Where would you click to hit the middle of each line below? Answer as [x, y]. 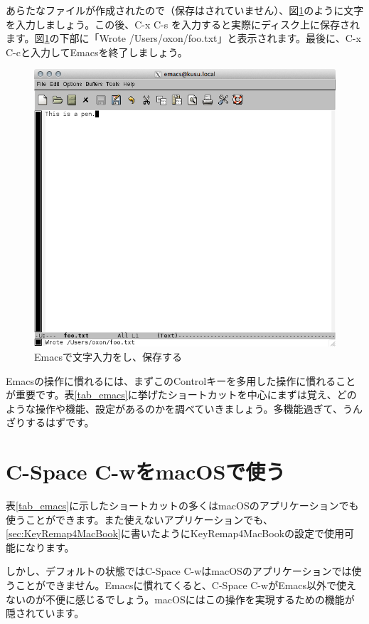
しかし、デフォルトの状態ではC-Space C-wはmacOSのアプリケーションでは [179, 571]
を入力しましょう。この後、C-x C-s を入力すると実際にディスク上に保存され [183, 24]
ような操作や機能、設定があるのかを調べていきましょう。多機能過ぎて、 [174, 408]
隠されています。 [45, 613]
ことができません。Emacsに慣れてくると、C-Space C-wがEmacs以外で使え [186, 585]
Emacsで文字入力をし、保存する [108, 356]
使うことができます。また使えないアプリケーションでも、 [139, 519]
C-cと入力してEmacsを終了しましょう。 [97, 52]
